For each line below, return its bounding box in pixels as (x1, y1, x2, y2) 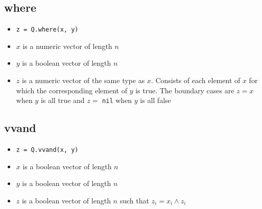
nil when (102, 95, 132, 106)
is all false (140, 95, 171, 106)
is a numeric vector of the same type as (21, 75, 145, 86)
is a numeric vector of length (22, 40, 112, 51)
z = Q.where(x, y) (16, 26, 79, 34)
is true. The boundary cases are (135, 85, 234, 95)
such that (120, 195, 149, 205)
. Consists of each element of (151, 75, 241, 86)
